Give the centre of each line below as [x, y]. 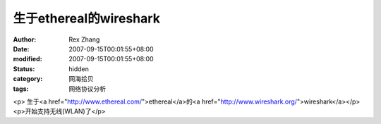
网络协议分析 [87, 89]
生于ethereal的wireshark [86, 18]
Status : [24, 69]
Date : [21, 49]
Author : [25, 39]
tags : [21, 89]
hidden [79, 69]
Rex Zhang [84, 39]
